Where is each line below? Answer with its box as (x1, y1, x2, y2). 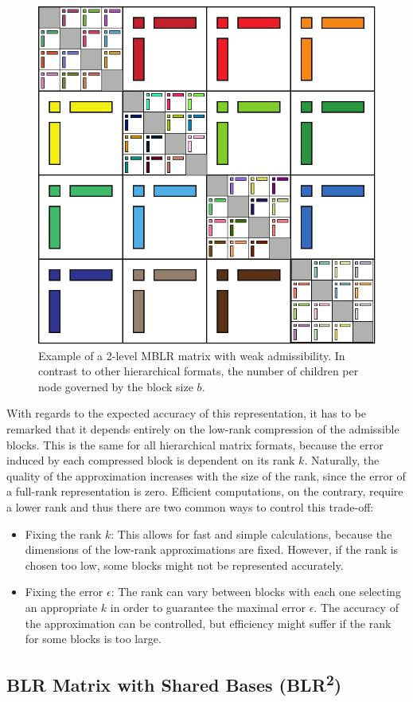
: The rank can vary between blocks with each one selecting (111, 583, 401, 600)
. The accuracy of (314, 598, 399, 615)
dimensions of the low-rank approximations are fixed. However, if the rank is (25, 541, 399, 558)
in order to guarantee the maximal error (110, 598, 306, 615)
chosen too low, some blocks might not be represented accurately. (25, 556, 344, 573)
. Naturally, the (304, 452, 380, 469)
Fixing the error (25, 583, 103, 600)
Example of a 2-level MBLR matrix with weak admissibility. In (38, 347, 345, 363)
